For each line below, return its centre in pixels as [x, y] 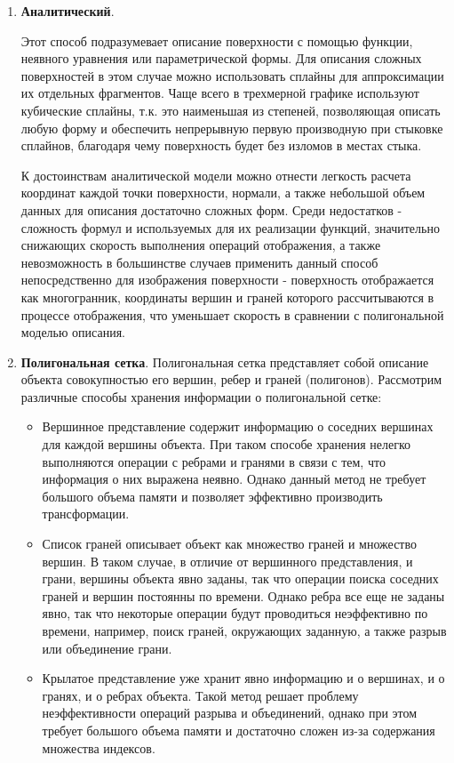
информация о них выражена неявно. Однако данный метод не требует [234, 479]
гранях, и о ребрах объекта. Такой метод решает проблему [200, 695]
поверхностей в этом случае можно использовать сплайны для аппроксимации [232, 75]
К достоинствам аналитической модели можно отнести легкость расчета [216, 175]
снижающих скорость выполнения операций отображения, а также [201, 245]
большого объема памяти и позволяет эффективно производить [212, 496]
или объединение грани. [107, 648]
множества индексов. [99, 747]
